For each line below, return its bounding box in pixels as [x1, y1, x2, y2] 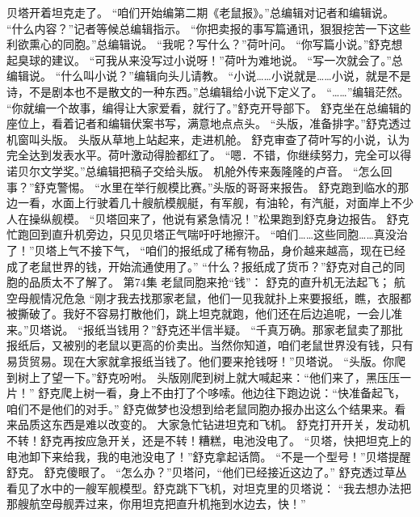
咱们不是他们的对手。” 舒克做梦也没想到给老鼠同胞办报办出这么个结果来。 [6, 400, 395, 417]
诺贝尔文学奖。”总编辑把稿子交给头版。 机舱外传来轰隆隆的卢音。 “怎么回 [6, 162, 393, 179]
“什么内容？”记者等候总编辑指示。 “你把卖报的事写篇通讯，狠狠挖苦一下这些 [6, 19, 411, 36]
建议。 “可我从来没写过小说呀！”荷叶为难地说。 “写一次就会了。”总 [51, 51, 403, 68]
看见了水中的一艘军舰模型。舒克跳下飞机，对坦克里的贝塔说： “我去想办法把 [6, 479, 412, 496]
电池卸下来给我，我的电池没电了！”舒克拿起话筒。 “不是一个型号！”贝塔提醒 [6, 447, 411, 464]
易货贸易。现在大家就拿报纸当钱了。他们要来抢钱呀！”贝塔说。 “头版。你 [6, 353, 394, 370]
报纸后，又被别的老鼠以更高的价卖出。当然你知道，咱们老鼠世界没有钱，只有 [6, 337, 414, 354]
